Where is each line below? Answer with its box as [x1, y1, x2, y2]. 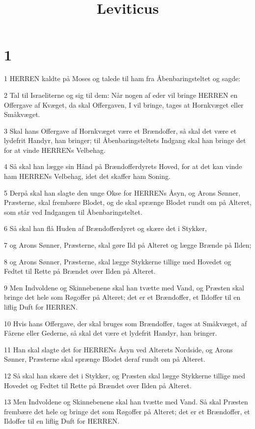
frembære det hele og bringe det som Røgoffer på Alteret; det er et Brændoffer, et [4, 406, 250, 416]
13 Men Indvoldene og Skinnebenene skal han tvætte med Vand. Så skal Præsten [4, 397, 248, 407]
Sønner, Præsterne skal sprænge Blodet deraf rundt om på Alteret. [4, 354, 205, 364]
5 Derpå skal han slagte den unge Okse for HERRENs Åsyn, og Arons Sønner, [4, 187, 241, 198]
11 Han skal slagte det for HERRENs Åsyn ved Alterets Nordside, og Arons [4, 344, 233, 354]
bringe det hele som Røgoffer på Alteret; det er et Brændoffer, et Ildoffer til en [4, 292, 241, 302]
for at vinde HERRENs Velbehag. [4, 144, 106, 155]
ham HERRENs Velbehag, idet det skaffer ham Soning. [4, 171, 170, 181]
